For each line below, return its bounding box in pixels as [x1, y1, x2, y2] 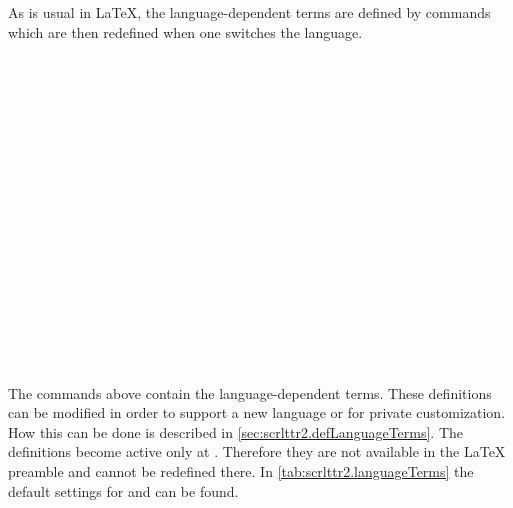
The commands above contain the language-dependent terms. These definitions [8, 382, 492, 403]
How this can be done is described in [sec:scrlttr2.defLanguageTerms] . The [8, 421, 464, 442]
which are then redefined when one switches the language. [8, 21, 363, 42]
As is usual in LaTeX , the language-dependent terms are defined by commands [8, 2, 491, 22]
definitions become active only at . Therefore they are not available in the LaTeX [8, 441, 506, 462]
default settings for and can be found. [8, 480, 239, 501]
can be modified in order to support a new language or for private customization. [8, 402, 506, 423]
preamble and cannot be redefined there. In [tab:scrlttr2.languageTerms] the [8, 461, 474, 482]
